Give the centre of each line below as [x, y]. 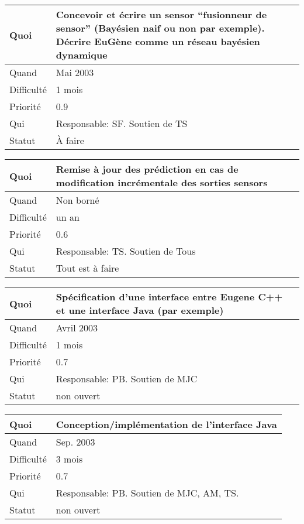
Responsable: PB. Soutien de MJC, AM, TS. [147, 493]
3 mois [69, 459]
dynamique [82, 55]
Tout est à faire [87, 268]
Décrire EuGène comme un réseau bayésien [158, 41]
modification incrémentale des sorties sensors [162, 182]
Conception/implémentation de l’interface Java [166, 424]
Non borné [77, 200]
